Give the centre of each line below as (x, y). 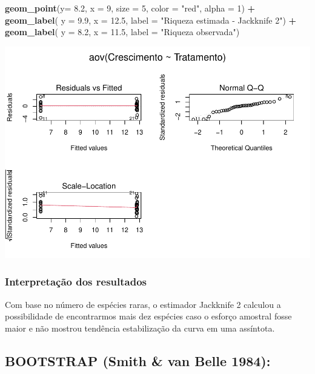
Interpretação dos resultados (76, 282)
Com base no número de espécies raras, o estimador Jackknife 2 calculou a (143, 304)
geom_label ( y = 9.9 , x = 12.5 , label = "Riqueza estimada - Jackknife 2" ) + (151, 20)
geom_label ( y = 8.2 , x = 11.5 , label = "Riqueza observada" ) (122, 32)
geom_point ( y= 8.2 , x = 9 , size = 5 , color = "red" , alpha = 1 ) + (130, 8)
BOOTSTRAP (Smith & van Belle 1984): (138, 360)
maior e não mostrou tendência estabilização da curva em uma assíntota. (140, 328)
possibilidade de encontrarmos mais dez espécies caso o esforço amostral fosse (148, 316)
